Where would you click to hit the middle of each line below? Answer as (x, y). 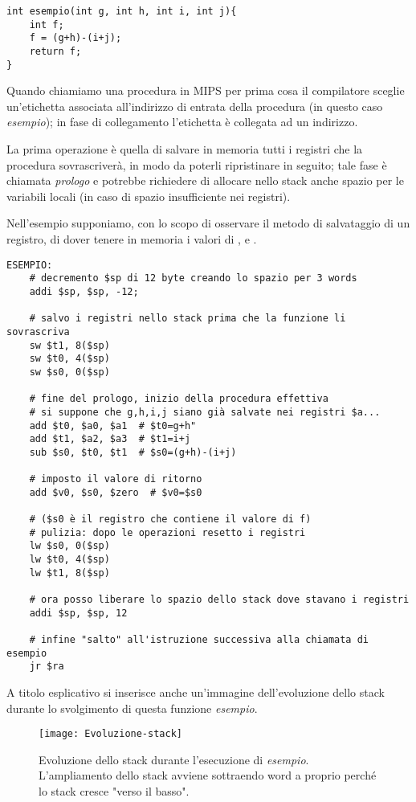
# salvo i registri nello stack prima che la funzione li (188, 319)
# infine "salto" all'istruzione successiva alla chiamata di (199, 640)
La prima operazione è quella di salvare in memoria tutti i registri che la (185, 149)
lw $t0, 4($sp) (69, 560)
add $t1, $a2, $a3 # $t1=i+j (110, 439)
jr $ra (47, 667)
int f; (47, 25)
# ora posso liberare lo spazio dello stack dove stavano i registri (219, 600)
